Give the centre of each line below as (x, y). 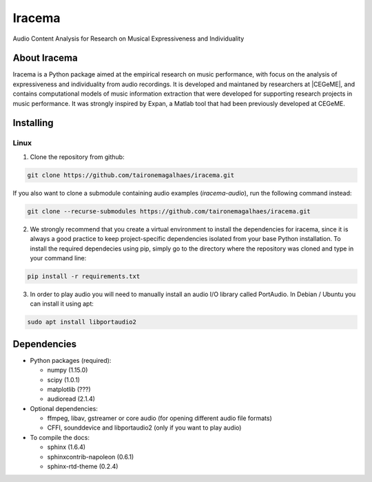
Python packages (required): (71, 360)
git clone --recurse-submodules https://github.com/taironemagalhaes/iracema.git (169, 211)
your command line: (58, 258)
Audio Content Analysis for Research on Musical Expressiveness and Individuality (128, 39)
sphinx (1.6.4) (66, 447)
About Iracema (45, 58)
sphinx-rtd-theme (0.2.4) (83, 467)
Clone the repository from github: (77, 157)
